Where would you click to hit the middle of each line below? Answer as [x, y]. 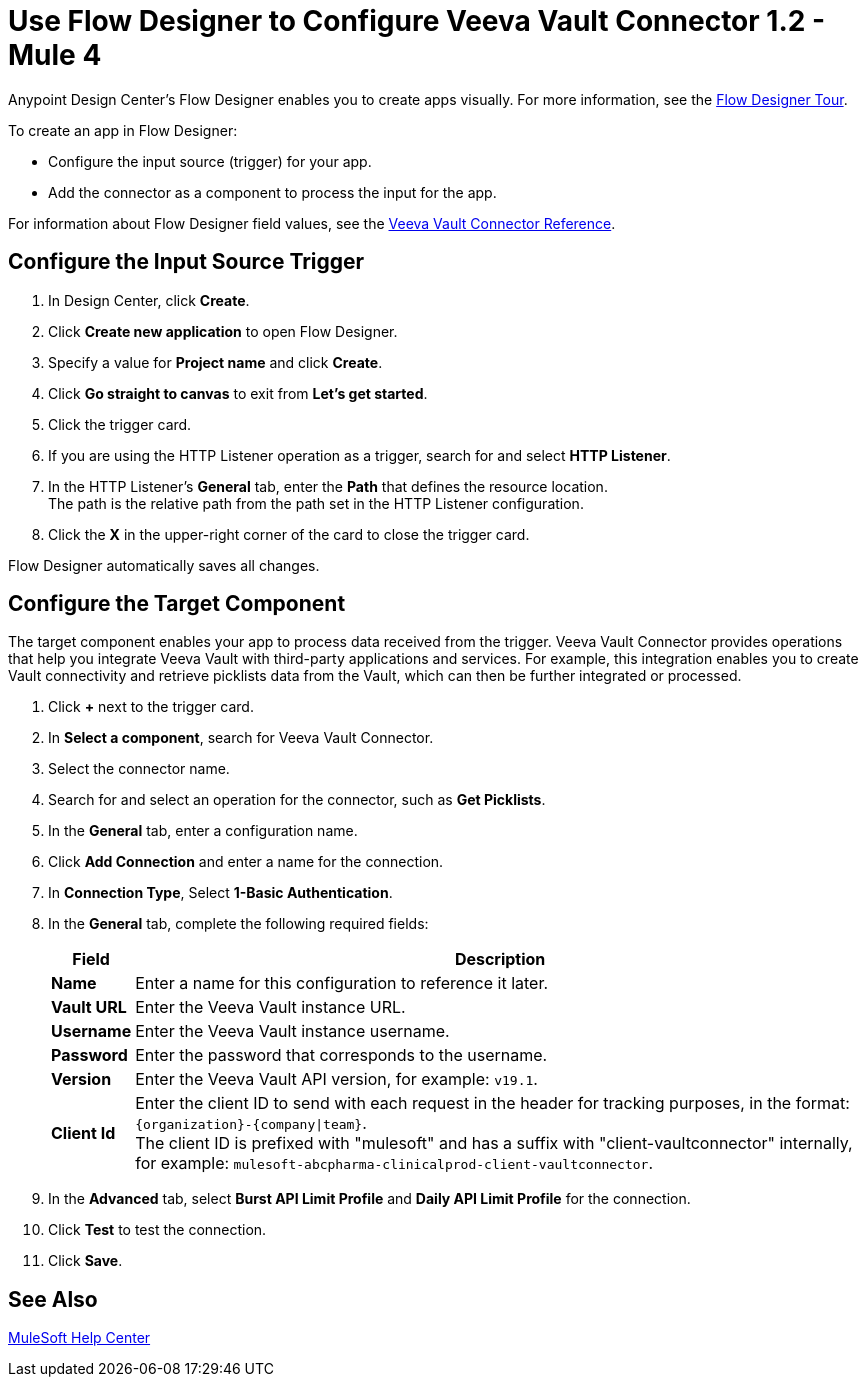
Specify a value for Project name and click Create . [215, 362]
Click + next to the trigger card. [151, 707]
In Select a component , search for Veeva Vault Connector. [241, 738]
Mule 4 [55, 55]
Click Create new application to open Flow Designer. [223, 331]
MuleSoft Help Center [79, 1338]
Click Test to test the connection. [157, 1230]
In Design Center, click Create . [149, 300]
